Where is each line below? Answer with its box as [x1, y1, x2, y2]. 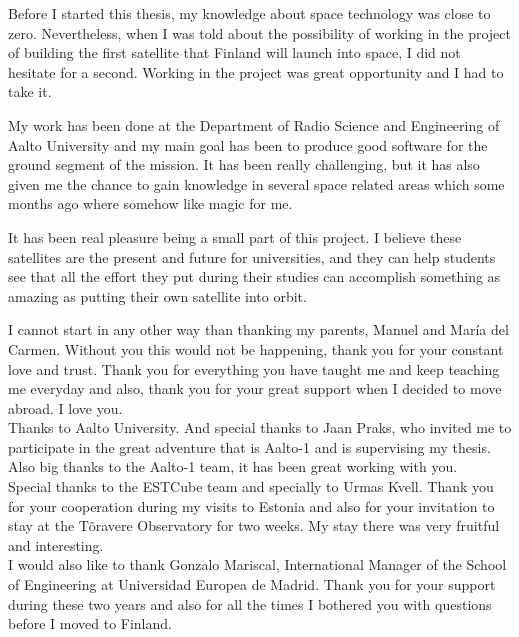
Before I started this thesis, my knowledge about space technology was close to [8, 3, 491, 23]
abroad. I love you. [8, 397, 123, 418]
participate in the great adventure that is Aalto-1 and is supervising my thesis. [8, 436, 491, 457]
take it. [8, 81, 52, 102]
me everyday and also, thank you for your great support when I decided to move [8, 378, 502, 399]
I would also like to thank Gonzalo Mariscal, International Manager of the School [8, 554, 507, 575]
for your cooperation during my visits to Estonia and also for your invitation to [8, 495, 495, 516]
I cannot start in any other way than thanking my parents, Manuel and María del [8, 319, 509, 340]
